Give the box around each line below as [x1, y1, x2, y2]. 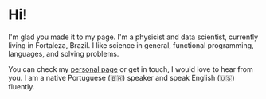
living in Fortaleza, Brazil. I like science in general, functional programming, [8, 40, 254, 49]
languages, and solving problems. [8, 49, 119, 58]
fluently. [8, 81, 35, 91]
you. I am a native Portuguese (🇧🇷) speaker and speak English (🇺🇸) [8, 73, 235, 82]
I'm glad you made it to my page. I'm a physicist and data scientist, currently [8, 32, 259, 42]
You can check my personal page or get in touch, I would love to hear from [8, 64, 253, 73]
